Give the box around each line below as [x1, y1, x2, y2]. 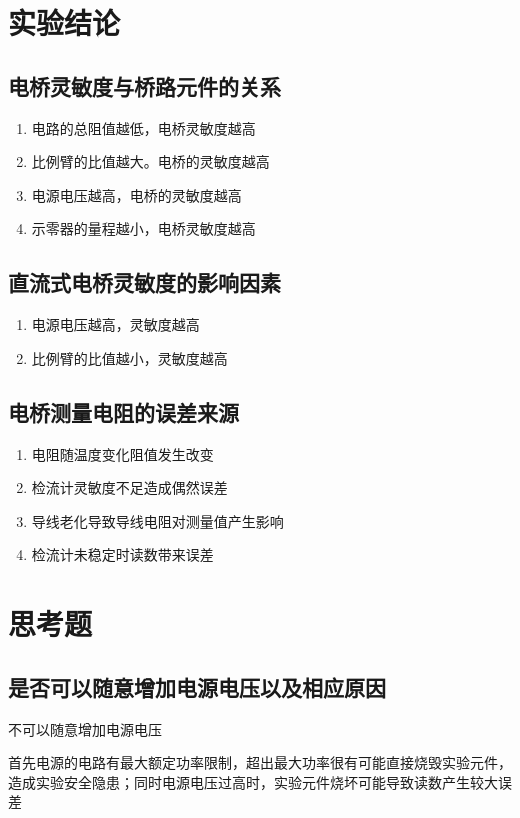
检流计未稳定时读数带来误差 [31, 544, 214, 565]
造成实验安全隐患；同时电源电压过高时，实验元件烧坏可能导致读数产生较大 [8, 771, 498, 792]
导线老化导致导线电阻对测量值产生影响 [31, 510, 284, 531]
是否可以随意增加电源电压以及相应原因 [8, 671, 386, 702]
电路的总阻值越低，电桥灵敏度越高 [31, 117, 256, 138]
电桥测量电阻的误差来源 [8, 396, 239, 427]
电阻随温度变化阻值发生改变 [31, 443, 214, 464]
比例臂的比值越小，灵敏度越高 [31, 347, 228, 368]
